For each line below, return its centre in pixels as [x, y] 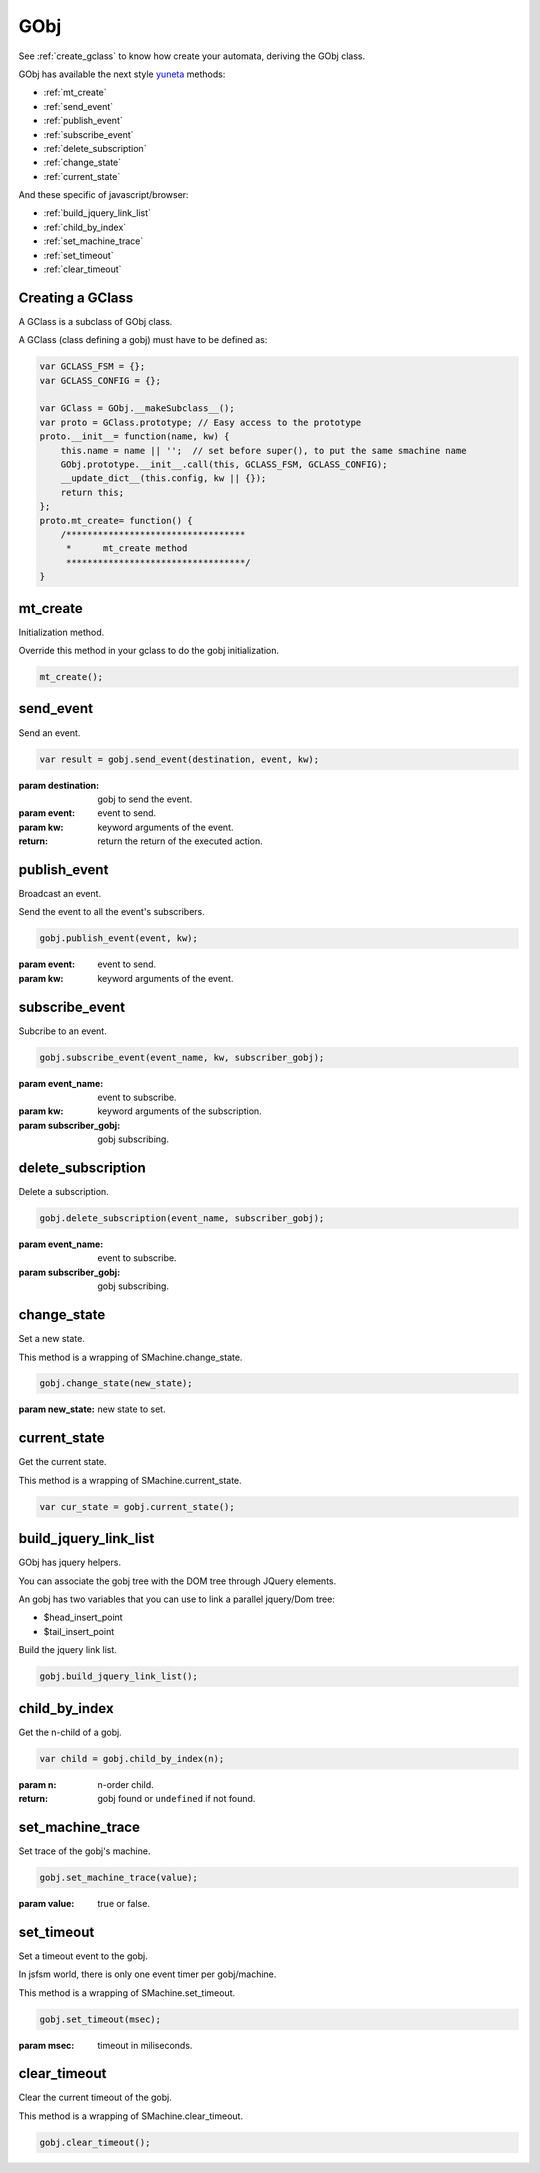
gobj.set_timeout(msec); [100, 2019]
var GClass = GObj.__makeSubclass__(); [137, 408]
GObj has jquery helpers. [70, 1562]
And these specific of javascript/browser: [103, 195]
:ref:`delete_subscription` [95, 148]
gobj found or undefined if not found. [176, 1799]
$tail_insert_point [79, 1631]
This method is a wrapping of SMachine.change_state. [130, 1357]
